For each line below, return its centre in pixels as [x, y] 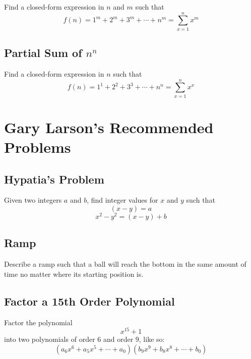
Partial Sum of [43, 53]
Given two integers [33, 200]
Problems [38, 147]
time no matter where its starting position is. [74, 274]
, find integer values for [122, 200]
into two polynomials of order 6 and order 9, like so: [84, 339]
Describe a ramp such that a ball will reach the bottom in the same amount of [125, 264]
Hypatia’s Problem [54, 179]
